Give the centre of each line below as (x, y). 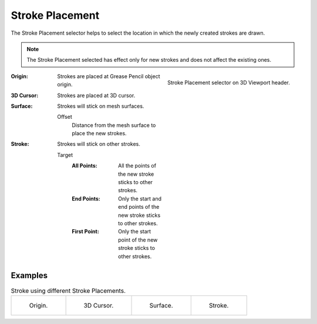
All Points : (85, 166)
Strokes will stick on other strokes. (99, 144)
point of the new (138, 240)
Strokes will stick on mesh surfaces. (101, 106)
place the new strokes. (99, 133)
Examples (29, 275)
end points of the (139, 207)
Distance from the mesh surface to (114, 125)
